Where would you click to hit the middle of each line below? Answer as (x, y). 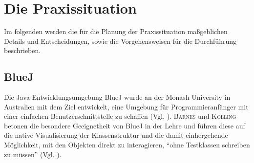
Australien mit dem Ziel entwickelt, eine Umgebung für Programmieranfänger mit (126, 106)
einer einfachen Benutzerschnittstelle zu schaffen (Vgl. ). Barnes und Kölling (120, 116)
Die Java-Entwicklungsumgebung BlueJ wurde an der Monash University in (117, 97)
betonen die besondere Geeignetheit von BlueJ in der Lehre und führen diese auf (125, 125)
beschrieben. (22, 50)
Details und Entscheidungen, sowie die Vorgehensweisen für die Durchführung (120, 41)
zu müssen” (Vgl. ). (33, 154)
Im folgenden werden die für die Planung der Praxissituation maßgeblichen (116, 31)
